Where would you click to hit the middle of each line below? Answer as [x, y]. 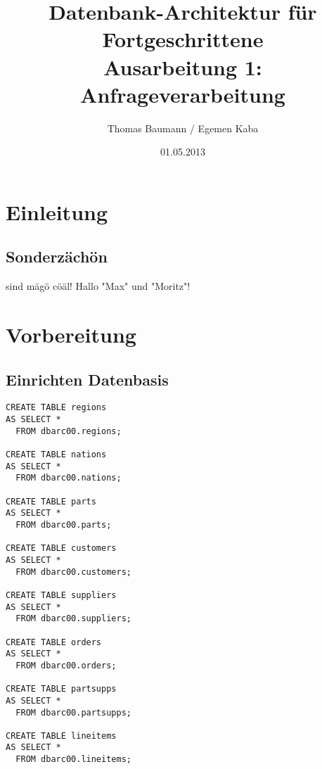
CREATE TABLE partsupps [61, 689]
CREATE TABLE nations [56, 455]
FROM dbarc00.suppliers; [73, 619]
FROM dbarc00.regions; [69, 431]
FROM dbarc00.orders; [66, 665]
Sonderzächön [57, 256]
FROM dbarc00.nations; [69, 478]
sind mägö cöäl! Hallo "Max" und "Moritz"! [98, 286]
